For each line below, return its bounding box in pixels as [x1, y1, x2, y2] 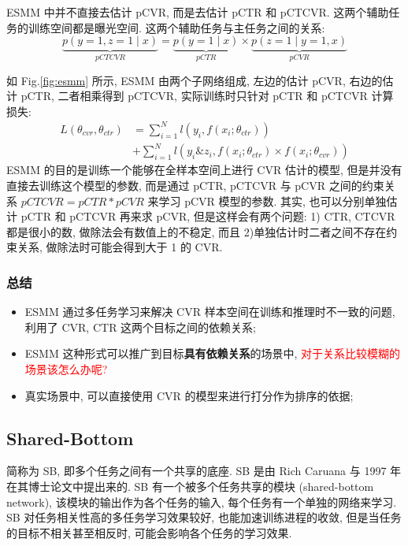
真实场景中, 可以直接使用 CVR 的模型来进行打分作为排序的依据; [24, 387, 354, 403]
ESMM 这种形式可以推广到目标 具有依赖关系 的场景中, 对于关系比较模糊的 [24, 345, 401, 362]
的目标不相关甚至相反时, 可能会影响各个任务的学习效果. [6, 524, 292, 540]
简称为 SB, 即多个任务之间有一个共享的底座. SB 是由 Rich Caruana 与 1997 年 [6, 462, 402, 479]
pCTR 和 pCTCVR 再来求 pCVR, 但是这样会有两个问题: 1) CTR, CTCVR [20, 208, 395, 225]
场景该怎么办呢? [24, 361, 108, 377]
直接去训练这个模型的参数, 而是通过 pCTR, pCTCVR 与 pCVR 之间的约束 [6, 177, 384, 194]
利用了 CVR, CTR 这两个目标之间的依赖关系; [24, 318, 256, 335]
